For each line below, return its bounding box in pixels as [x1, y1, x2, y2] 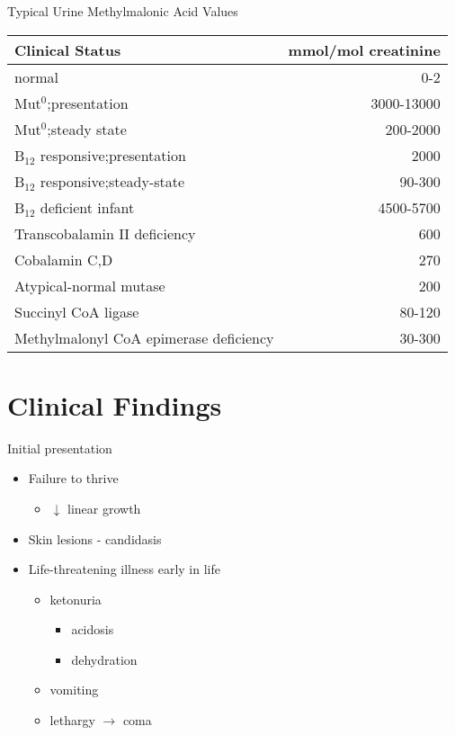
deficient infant [40, 196, 135, 218]
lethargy [49, 711, 95, 730]
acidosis [71, 620, 114, 639]
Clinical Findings [7, 386, 222, 423]
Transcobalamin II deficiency [14, 222, 196, 244]
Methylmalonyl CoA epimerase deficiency [14, 327, 274, 348]
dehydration [71, 650, 138, 668]
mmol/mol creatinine [288, 39, 441, 60]
